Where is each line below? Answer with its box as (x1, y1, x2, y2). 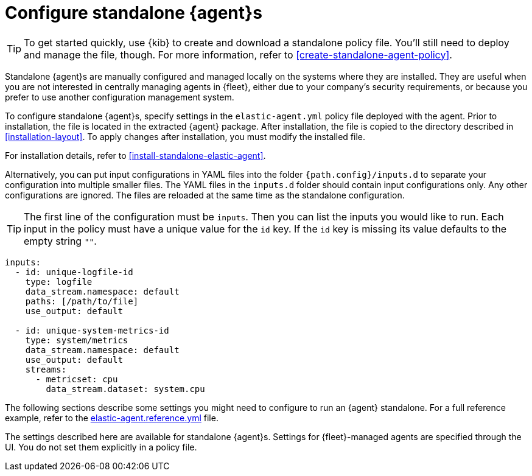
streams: (25, 364, 67, 374)
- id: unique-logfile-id (15, 267, 133, 277)
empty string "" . (24, 234, 97, 247)
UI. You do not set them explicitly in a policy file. (5, 441, 197, 452)
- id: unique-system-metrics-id (15, 325, 169, 335)
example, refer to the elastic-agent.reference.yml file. (5, 412, 219, 423)
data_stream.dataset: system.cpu (46, 383, 205, 394)
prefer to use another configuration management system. (5, 91, 234, 102)
